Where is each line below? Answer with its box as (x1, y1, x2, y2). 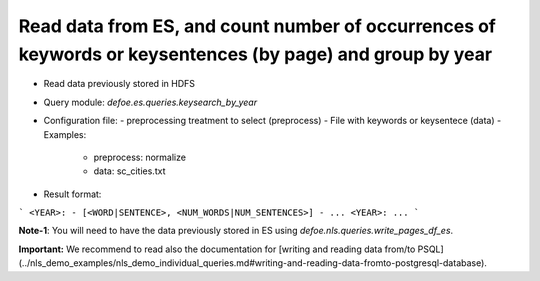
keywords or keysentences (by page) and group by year (18, 43, 493, 65)
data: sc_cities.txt (93, 165, 166, 177)
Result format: (43, 188, 102, 200)
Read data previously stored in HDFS (43, 78, 195, 90)
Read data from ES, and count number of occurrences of (18, 15, 497, 37)
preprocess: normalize (93, 151, 187, 163)
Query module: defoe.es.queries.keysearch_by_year (43, 96, 258, 108)
